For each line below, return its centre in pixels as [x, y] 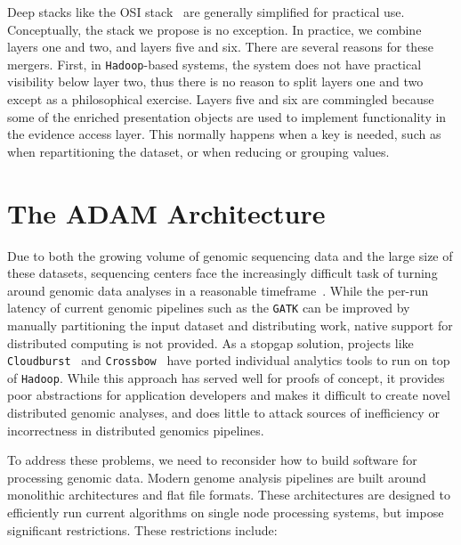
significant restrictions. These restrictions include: [142, 529]
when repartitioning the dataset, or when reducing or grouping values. [198, 151]
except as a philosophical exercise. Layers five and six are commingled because [221, 99]
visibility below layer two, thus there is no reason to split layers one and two [215, 81]
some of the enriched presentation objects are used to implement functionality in [227, 116]
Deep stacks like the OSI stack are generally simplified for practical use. [206, 12]
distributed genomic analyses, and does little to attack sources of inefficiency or [223, 413]
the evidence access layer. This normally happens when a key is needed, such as [224, 134]
